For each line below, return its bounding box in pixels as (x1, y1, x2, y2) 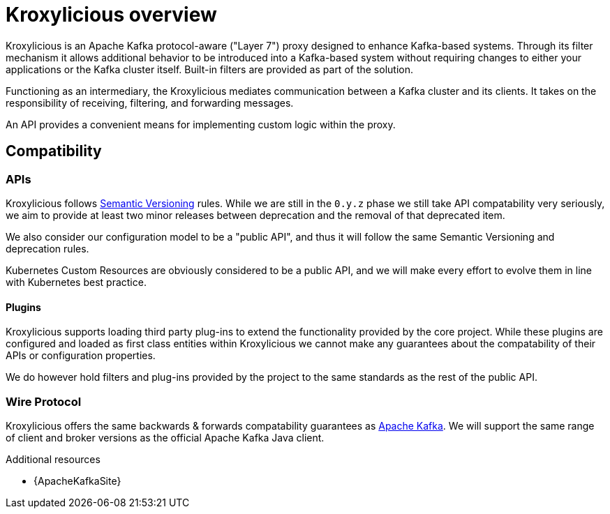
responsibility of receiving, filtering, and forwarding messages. (6, 96, 294, 109)
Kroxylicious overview (6, 3, 217, 27)
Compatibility (6, 142, 102, 160)
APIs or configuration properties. (6, 349, 156, 362)
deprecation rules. (6, 242, 89, 255)
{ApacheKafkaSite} (34, 474, 121, 487)
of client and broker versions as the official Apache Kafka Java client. (6, 431, 325, 444)
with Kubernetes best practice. (6, 275, 147, 288)
